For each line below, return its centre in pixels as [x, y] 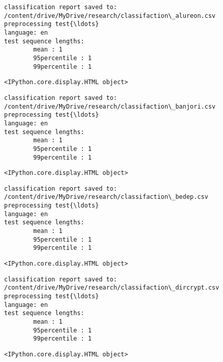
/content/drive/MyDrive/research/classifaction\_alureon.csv [110, 16]
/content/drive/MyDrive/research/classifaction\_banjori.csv [110, 106]
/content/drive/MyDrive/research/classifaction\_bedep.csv [106, 197]
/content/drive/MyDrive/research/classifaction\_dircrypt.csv [112, 288]
